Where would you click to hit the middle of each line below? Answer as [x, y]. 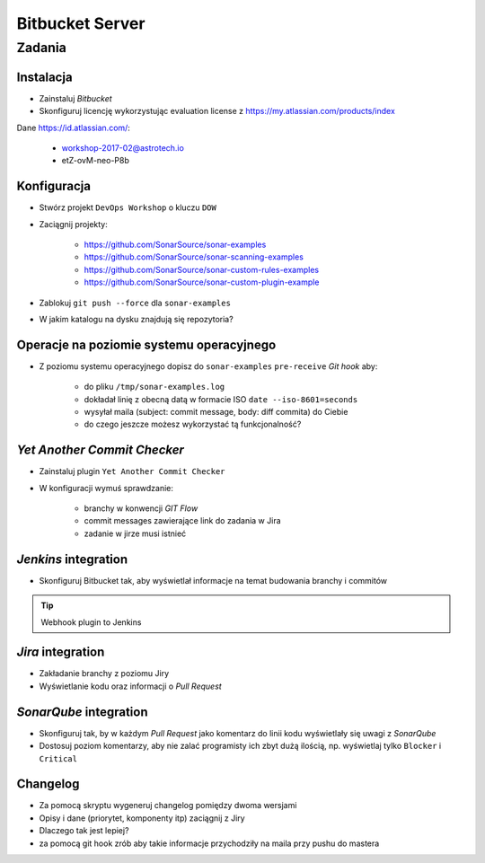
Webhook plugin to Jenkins [91, 622]
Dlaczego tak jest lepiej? [84, 831]
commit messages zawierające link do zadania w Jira [183, 521]
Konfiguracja [54, 186]
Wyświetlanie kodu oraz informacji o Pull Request [130, 686]
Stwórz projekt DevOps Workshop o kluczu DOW [128, 207]
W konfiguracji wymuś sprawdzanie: [106, 488]
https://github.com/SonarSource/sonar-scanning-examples [194, 257]
